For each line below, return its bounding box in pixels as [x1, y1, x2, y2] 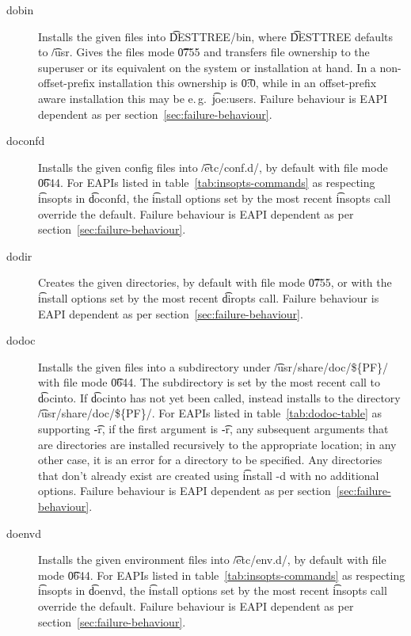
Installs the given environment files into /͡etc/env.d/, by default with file [38, 551, 386, 568]
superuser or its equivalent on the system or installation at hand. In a [38, 59, 376, 75]
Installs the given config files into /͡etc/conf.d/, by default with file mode [38, 158, 388, 175]
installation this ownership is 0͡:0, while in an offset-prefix [98, 74, 377, 91]
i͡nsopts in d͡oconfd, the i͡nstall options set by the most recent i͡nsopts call [38, 189, 391, 206]
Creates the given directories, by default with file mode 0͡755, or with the [38, 274, 392, 291]
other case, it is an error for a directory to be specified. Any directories [38, 451, 382, 468]
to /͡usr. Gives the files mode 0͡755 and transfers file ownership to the [38, 44, 370, 60]
